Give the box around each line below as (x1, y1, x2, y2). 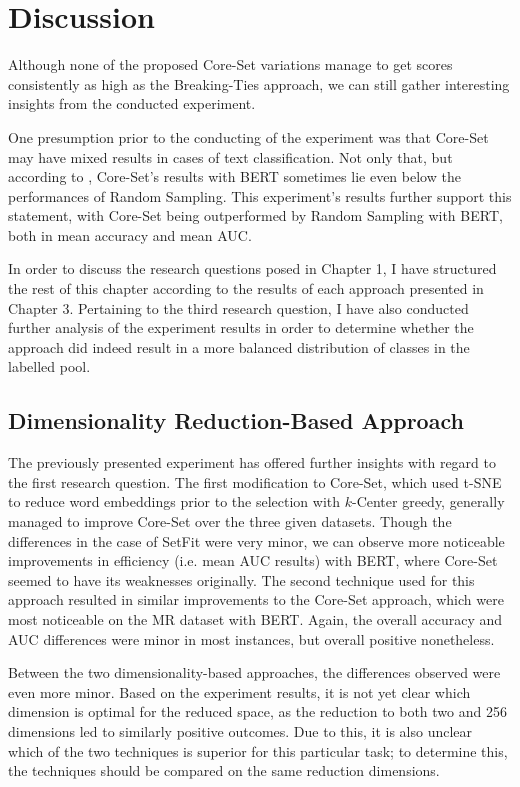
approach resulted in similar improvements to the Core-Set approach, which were (8, 589, 504, 610)
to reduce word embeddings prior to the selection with (8, 491, 341, 512)
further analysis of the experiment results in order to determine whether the (8, 317, 474, 338)
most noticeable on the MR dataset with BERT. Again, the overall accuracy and (8, 608, 503, 629)
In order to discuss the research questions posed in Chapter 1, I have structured (8, 258, 497, 279)
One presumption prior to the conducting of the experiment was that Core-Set (8, 126, 489, 147)
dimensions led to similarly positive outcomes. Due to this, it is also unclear (8, 720, 473, 741)
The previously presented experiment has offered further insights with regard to (8, 452, 496, 473)
